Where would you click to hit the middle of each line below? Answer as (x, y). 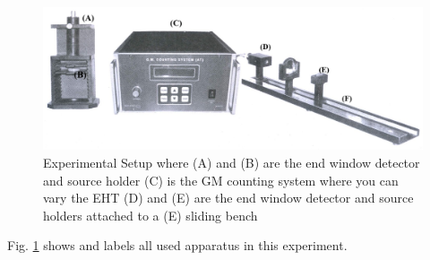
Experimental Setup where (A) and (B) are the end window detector (232, 162)
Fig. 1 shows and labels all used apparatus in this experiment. (177, 245)
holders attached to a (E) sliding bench (150, 215)
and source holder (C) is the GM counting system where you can (221, 180)
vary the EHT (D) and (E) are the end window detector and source (228, 198)
